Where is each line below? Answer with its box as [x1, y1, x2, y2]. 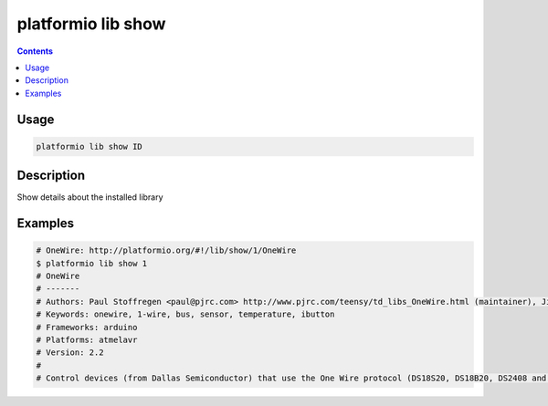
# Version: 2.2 [36, 348, 104, 358]
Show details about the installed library [16, 192, 163, 203]
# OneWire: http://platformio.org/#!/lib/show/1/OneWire [36, 245, 297, 255]
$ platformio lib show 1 [36, 258, 148, 268]
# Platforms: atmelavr [36, 334, 138, 345]
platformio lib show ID [36, 141, 143, 151]
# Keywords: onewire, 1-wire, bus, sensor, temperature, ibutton [36, 309, 335, 319]
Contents [16, 46, 54, 57]
